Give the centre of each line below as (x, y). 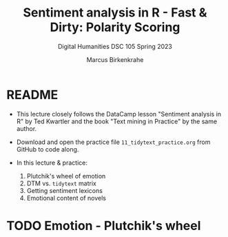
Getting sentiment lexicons (64, 190)
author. (27, 128)
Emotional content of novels (66, 198)
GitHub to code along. (48, 149)
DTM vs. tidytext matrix (62, 183)
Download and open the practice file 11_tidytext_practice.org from (113, 142)
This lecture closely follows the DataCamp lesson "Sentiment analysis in (119, 114)
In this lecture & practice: (52, 163)
